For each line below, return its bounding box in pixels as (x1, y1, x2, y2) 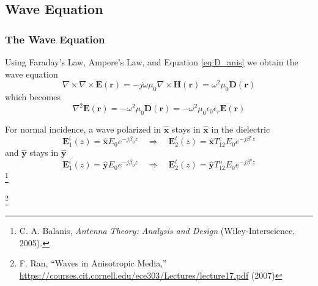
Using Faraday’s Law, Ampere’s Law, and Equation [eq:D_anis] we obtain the (5, 56, 298, 68)
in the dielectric (211, 122, 270, 135)
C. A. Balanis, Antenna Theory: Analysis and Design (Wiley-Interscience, (19, 224, 295, 237)
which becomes (5, 90, 61, 103)
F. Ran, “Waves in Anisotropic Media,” (19, 257, 167, 269)
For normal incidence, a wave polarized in (5, 122, 161, 135)
